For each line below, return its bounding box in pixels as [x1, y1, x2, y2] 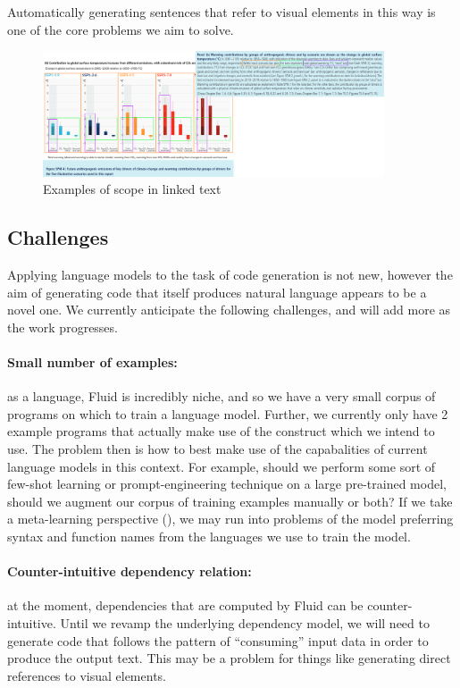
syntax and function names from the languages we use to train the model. [7, 526, 411, 545]
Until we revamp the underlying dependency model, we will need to [60, 613, 430, 632]
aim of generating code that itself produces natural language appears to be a [7, 282, 427, 301]
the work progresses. [7, 317, 118, 336]
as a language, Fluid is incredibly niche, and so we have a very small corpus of [7, 387, 436, 406]
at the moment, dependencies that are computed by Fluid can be [7, 596, 364, 615]
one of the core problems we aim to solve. [7, 20, 234, 38]
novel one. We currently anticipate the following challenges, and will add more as [7, 300, 451, 319]
